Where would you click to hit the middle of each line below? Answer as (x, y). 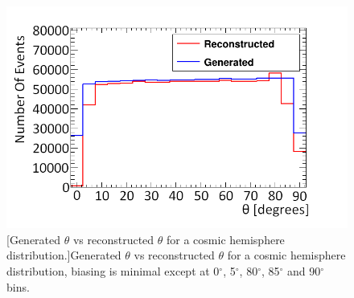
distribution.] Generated (64, 255)
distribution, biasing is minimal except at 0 (113, 271)
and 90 (304, 271)
